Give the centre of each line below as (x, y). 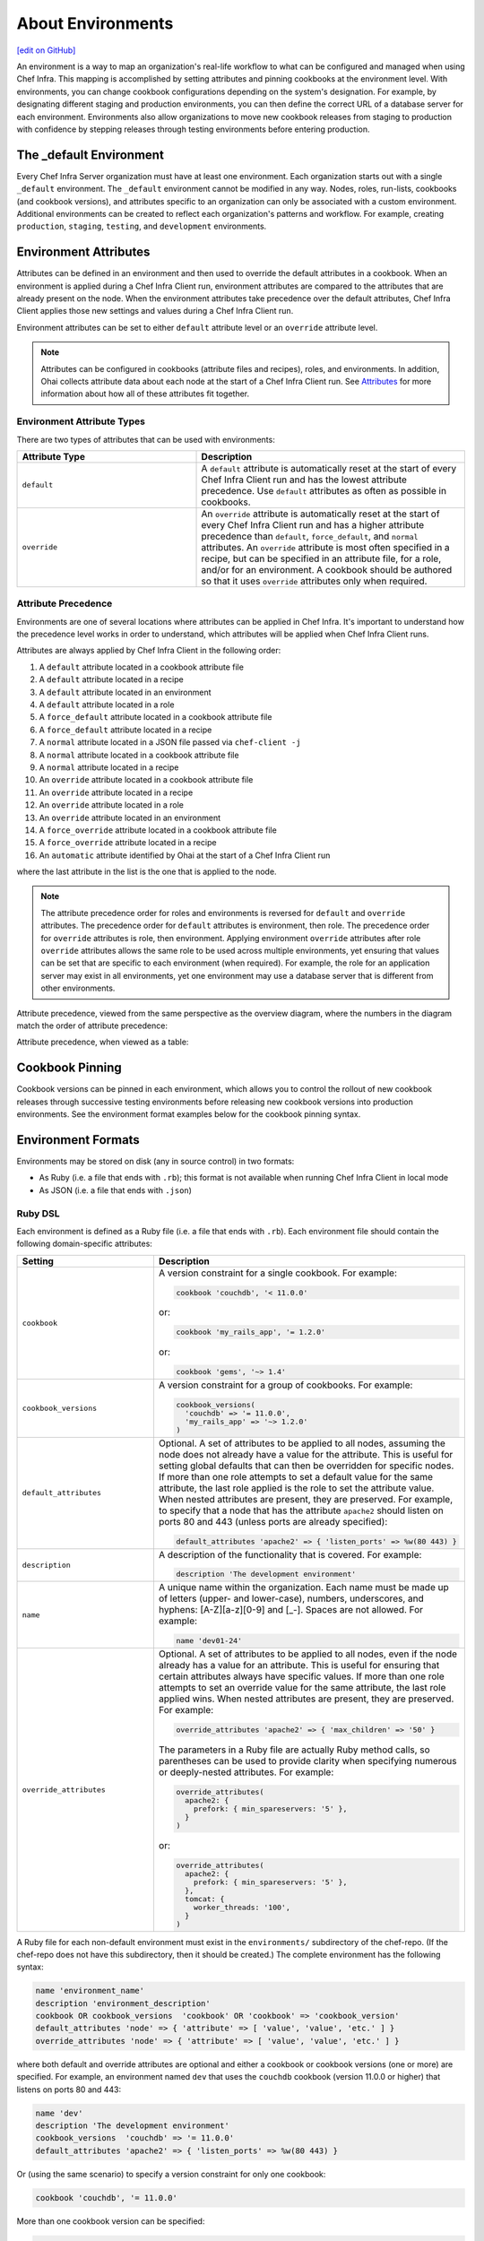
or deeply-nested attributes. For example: (246, 1772)
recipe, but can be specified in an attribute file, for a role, (321, 558)
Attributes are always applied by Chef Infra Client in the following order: (149, 651)
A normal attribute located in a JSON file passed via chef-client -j (170, 742)
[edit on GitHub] (46, 50)
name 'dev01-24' (209, 1641)
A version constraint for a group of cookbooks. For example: (285, 1385)
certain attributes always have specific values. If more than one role (302, 1676)
